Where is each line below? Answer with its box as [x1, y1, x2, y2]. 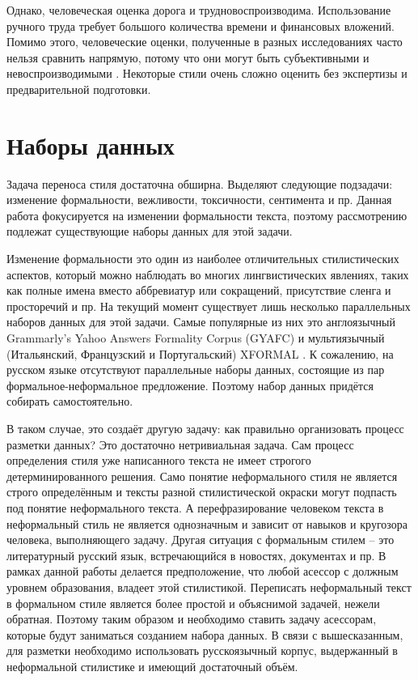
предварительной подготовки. [6, 80, 151, 97]
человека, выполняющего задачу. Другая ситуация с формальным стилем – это [6, 531, 395, 548]
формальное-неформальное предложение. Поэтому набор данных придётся [6, 376, 374, 393]
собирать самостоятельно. [6, 393, 133, 410]
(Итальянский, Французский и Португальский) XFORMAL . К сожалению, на [6, 345, 394, 362]
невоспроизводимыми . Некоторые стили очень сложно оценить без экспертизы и [6, 65, 407, 82]
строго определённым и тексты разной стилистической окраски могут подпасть [6, 483, 397, 500]
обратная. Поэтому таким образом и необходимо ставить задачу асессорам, [6, 610, 377, 627]
